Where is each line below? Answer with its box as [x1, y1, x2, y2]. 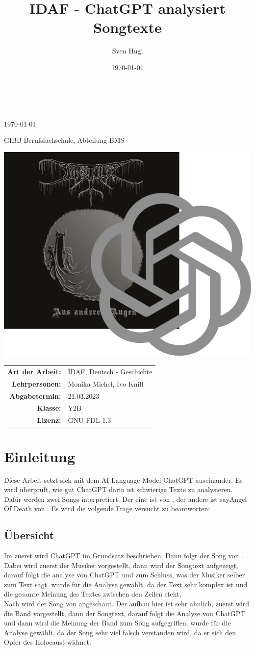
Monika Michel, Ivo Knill [68, 378, 144, 389]
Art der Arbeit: [7, 366, 61, 376]
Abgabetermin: [9, 390, 61, 401]
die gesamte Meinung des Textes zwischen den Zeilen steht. [4, 589, 181, 599]
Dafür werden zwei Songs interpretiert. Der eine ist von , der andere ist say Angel [4, 494, 247, 504]
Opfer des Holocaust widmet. [4, 637, 91, 647]
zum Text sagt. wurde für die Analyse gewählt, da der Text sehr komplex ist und [4, 579, 248, 589]
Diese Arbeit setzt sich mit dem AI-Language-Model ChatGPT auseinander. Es [4, 474, 243, 485]
